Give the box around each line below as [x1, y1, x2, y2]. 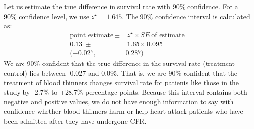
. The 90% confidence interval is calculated [122, 11, 250, 21]
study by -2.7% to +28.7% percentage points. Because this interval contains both [4, 86, 247, 97]
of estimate [151, 31, 185, 39]
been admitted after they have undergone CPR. [4, 115, 147, 126]
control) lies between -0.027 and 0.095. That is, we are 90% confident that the [4, 67, 237, 78]
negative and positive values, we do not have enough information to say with [4, 96, 234, 107]
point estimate [70, 31, 114, 39]
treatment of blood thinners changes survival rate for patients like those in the [4, 77, 239, 87]
